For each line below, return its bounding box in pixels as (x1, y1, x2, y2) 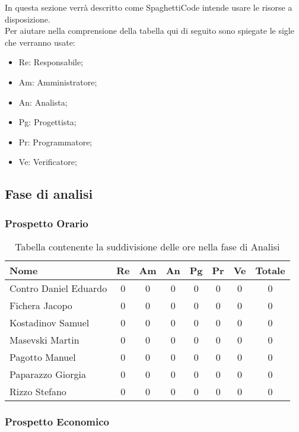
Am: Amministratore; (18, 75, 97, 88)
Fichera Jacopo (9, 298, 72, 312)
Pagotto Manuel (9, 350, 76, 364)
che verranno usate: (5, 36, 75, 48)
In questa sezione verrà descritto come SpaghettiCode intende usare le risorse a (5, 1, 292, 13)
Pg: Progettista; (18, 116, 77, 128)
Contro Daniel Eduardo (9, 281, 107, 295)
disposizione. (5, 12, 50, 25)
